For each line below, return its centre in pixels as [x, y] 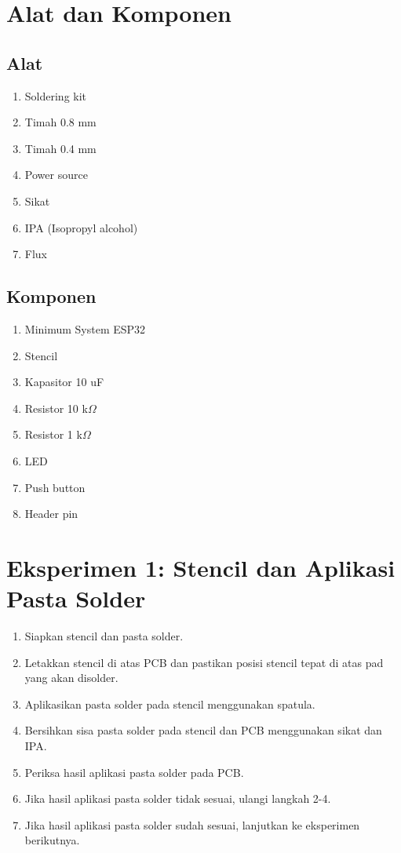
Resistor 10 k [56, 408]
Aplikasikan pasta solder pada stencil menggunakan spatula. [170, 704]
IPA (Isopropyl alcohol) [81, 227]
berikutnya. [52, 840]
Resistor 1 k [53, 434]
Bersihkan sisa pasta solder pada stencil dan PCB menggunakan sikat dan [203, 730]
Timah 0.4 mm [60, 148]
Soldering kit [56, 95]
